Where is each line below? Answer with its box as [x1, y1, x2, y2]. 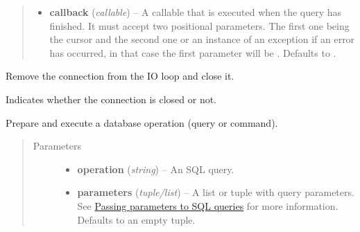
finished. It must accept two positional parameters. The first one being [49, 18, 350, 33]
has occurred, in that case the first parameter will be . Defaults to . [49, 45, 336, 60]
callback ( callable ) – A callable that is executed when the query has [49, 5, 342, 19]
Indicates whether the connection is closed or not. [6, 91, 217, 106]
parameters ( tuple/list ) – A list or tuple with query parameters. [77, 185, 354, 199]
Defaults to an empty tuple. [77, 212, 196, 226]
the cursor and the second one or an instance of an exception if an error [49, 32, 355, 46]
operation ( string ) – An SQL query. [77, 161, 234, 176]
